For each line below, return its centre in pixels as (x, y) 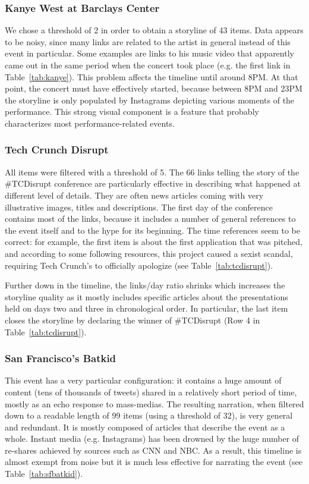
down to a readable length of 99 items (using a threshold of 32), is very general (149, 415)
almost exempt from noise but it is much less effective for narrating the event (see (154, 462)
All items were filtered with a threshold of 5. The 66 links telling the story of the (152, 172)
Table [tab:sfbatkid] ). (44, 474)
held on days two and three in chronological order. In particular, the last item (146, 308)
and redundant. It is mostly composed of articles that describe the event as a (145, 427)
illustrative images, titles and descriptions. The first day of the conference (139, 207)
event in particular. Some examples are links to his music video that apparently (149, 53)
